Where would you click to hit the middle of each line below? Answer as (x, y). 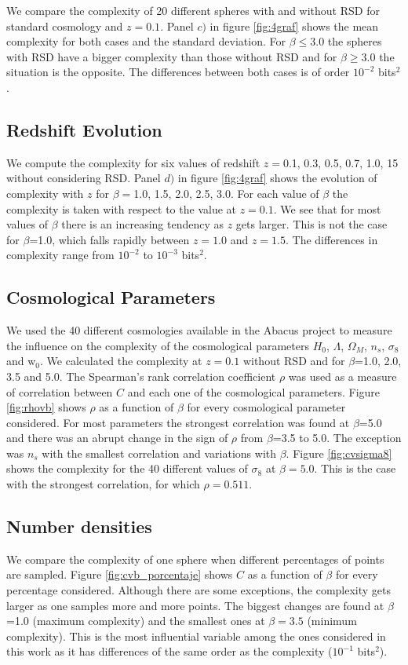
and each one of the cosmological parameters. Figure (254, 391)
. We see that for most (327, 208)
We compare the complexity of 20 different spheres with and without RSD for (193, 10)
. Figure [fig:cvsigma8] (339, 453)
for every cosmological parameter (266, 407)
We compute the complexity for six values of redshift (133, 162)
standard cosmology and (65, 26)
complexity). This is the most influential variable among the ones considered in (196, 636)
